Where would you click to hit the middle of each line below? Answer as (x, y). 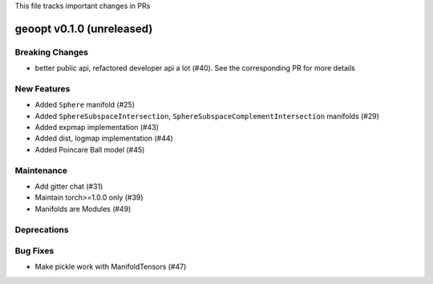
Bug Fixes (34, 251)
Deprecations (42, 229)
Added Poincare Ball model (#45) (90, 149)
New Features (42, 88)
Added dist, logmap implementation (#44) (104, 138)
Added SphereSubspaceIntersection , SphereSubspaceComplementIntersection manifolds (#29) (207, 116)
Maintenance (41, 170)
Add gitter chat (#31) (69, 186)
